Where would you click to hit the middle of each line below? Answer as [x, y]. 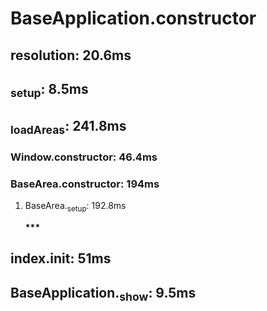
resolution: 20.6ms [71, 55]
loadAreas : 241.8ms [68, 127]
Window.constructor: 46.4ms [84, 157]
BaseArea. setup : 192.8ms [75, 206]
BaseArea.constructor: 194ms [85, 184]
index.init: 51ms [61, 258]
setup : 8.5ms [49, 90]
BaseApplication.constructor [133, 18]
